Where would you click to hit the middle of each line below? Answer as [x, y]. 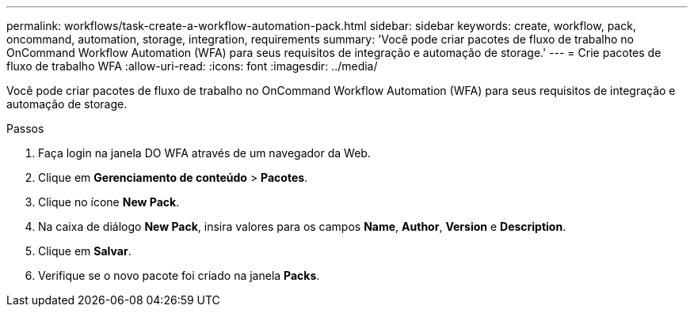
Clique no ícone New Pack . [109, 202]
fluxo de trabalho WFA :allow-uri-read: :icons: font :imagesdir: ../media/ [192, 66]
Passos [25, 128]
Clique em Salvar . [85, 251]
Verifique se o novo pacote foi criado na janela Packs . [179, 275]
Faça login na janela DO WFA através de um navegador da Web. [204, 153]
